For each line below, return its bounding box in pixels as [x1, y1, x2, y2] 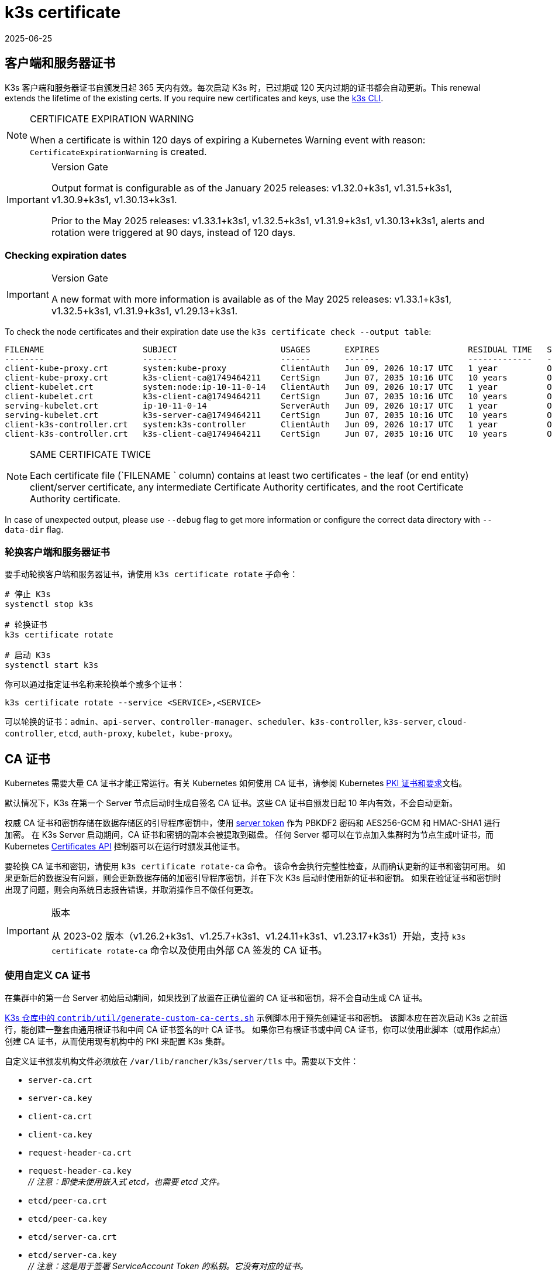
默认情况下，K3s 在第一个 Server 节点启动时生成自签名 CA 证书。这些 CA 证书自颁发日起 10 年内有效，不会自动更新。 [5, 797, 458, 808]
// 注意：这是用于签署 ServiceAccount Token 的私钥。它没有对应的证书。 [28, 1260, 308, 1271]
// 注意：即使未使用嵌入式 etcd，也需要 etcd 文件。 [28, 1176, 225, 1187]
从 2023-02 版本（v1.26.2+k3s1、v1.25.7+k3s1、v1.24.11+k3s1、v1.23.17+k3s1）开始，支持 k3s [51, 930, 466, 942]
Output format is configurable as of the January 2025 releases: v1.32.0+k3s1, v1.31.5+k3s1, [51, 181, 452, 194]
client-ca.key [28, 1129, 92, 1139]
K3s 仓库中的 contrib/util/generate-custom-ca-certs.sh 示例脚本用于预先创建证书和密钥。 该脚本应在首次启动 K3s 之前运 [5, 1012, 508, 1023]
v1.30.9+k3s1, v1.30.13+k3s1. [51, 193, 177, 205]
